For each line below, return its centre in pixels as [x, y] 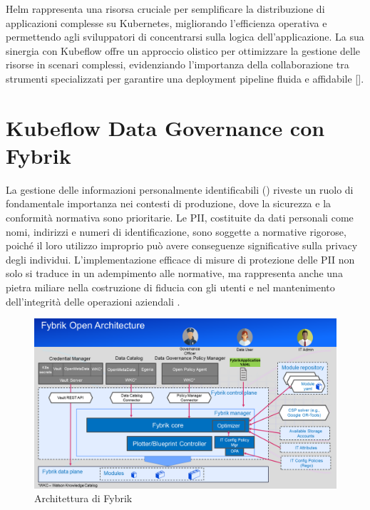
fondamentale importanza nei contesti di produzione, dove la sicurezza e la [169, 203]
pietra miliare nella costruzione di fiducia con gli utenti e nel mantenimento [170, 287]
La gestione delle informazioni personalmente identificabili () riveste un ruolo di [180, 189]
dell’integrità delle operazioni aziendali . [93, 301]
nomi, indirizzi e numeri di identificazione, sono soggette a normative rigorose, [176, 231]
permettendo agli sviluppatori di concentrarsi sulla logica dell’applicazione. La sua [185, 37]
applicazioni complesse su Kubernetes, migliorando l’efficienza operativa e [166, 22]
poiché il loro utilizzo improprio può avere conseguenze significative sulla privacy [182, 245]
